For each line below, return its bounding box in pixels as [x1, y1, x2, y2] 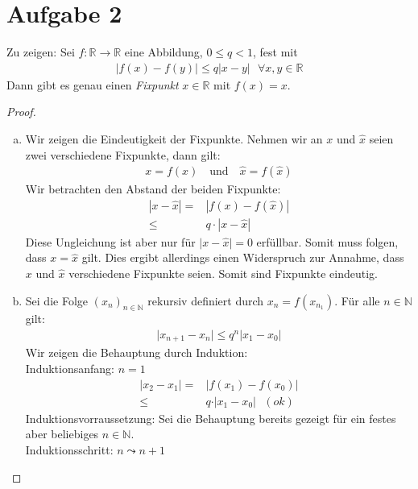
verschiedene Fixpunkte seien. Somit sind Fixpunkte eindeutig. [68, 265, 378, 281]
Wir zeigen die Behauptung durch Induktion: [25, 344, 248, 361]
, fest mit [252, 44, 298, 60]
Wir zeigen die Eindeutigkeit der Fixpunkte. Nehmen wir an [25, 130, 323, 147]
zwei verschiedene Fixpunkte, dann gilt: [25, 146, 221, 163]
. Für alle [334, 292, 380, 309]
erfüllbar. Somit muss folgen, [256, 233, 399, 250]
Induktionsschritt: [25, 441, 114, 458]
